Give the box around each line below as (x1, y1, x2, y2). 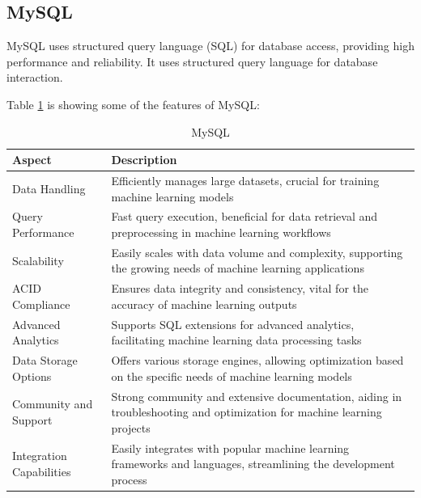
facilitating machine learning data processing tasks (111, 331, 362, 348)
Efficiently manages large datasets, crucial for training (111, 172, 380, 189)
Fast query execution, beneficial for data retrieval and (111, 208, 378, 225)
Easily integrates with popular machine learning (111, 439, 350, 456)
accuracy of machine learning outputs (111, 295, 297, 312)
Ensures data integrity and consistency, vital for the (111, 280, 368, 297)
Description (111, 151, 177, 168)
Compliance (12, 295, 70, 312)
